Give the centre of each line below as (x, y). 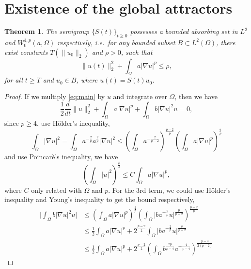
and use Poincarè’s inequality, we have (61, 157)
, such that (137, 52)
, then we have (196, 96)
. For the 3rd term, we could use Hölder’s (169, 190)
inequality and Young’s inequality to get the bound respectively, (100, 199)
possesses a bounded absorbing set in (184, 31)
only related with (56, 190)
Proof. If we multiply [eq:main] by (55, 96)
